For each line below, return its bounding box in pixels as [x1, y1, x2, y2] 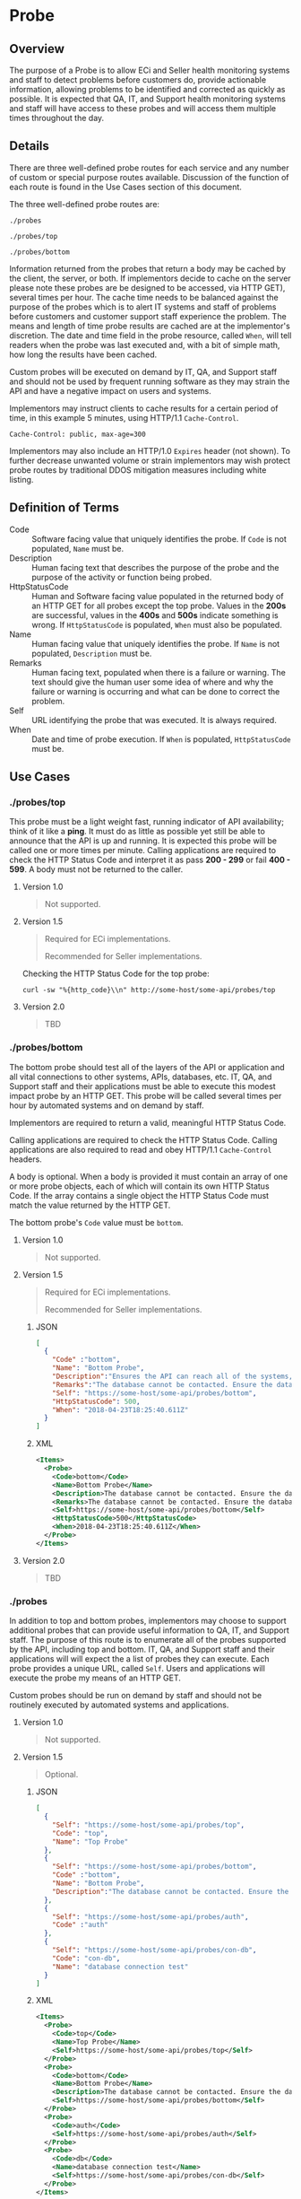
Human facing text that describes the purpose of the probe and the [31, 562, 279, 572]
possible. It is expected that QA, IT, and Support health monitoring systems [9, 93, 287, 104]
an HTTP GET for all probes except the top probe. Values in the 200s [31, 600, 287, 611]
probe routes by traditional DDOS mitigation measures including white [9, 464, 267, 476]
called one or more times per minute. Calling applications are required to [9, 845, 276, 856]
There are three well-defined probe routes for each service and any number [9, 162, 289, 173]
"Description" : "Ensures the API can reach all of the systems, [52, 1372, 293, 1382]
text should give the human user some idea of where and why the [31, 676, 274, 687]
